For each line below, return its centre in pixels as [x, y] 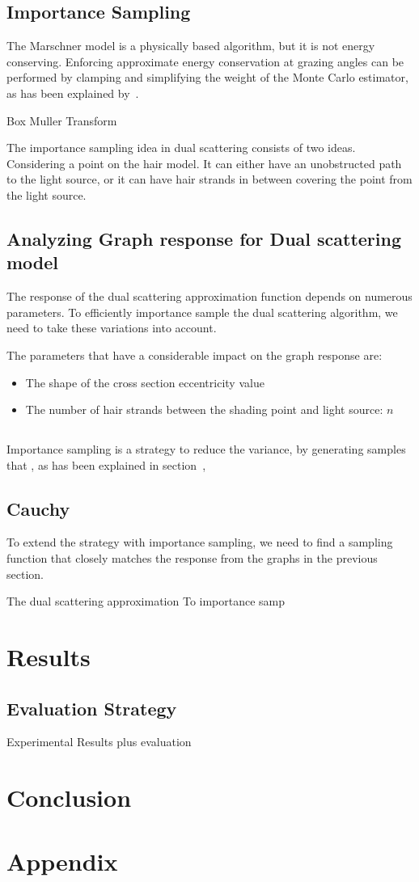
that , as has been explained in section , [106, 464]
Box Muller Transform [62, 120]
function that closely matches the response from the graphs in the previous [192, 558]
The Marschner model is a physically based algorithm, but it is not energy [191, 46]
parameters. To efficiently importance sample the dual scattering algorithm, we [202, 312]
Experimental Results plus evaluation [99, 742]
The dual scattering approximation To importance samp [146, 601]
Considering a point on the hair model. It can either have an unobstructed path [204, 163]
